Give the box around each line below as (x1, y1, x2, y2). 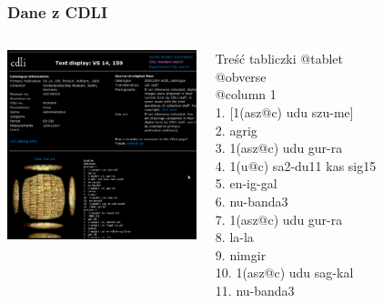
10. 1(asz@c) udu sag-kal (215, 263, 354, 282)
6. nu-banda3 (215, 191, 288, 210)
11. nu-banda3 (215, 280, 295, 299)
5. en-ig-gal (215, 174, 277, 193)
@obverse (215, 66, 267, 86)
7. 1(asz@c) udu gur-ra (215, 209, 343, 228)
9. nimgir (215, 245, 267, 264)
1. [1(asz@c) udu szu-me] (215, 103, 354, 121)
